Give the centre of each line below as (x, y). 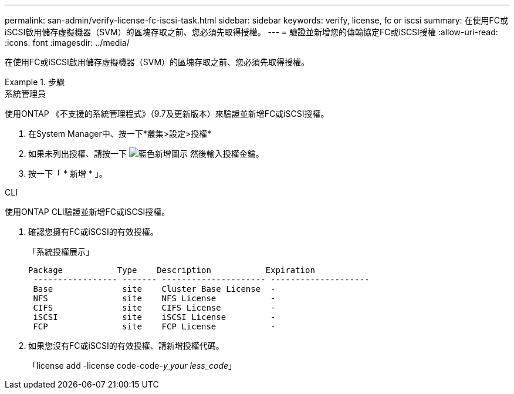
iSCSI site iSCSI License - (154, 317)
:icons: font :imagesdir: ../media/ (67, 43)
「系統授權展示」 (61, 252)
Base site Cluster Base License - (154, 289)
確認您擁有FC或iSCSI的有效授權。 (93, 232)
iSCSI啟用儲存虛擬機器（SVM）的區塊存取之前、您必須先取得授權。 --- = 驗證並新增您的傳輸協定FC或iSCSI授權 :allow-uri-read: (251, 32)
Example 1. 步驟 (35, 82)
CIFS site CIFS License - (154, 308)
